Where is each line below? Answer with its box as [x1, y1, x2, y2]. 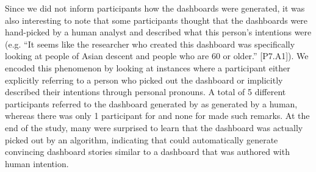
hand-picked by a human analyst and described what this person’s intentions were [5, 26, 312, 38]
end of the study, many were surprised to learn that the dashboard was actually [5, 121, 303, 134]
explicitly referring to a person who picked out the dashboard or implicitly [5, 73, 283, 86]
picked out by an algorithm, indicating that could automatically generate [5, 133, 278, 146]
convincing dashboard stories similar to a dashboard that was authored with [5, 145, 290, 158]
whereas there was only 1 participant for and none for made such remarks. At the [5, 109, 310, 122]
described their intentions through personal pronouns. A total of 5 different [5, 85, 286, 98]
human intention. [5, 157, 69, 170]
